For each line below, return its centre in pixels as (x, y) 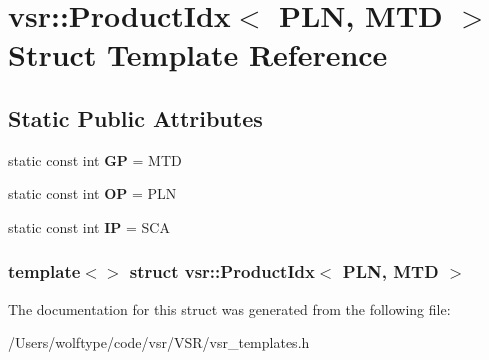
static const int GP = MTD (95, 159)
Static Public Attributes (135, 117)
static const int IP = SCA (89, 226)
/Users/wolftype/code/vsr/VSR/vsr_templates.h (159, 342)
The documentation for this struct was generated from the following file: (229, 308)
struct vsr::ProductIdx (222, 271)
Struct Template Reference (198, 54)
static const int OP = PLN (92, 193)
